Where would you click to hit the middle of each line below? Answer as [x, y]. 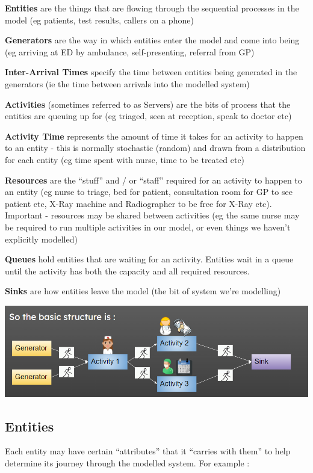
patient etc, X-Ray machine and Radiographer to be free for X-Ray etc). [138, 203]
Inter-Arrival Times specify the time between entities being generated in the [151, 72]
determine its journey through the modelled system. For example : [127, 463]
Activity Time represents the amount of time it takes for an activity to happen [154, 136]
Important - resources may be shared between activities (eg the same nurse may [152, 215]
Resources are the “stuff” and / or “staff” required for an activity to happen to [153, 180]
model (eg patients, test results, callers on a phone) [99, 20]
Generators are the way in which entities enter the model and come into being [152, 40]
